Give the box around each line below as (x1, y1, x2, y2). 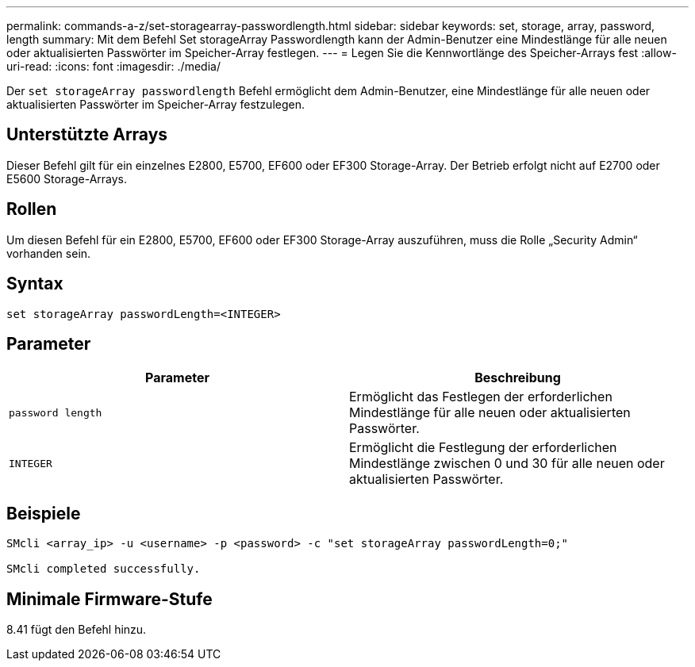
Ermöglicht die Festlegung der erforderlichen (349, 439, 617, 456)
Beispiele (6, 503, 81, 523)
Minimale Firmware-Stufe (6, 588, 213, 609)
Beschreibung (474, 370, 561, 386)
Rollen (6, 199, 57, 220)
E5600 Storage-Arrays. (6, 171, 128, 186)
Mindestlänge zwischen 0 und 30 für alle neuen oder (349, 455, 665, 472)
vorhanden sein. (6, 246, 91, 260)
